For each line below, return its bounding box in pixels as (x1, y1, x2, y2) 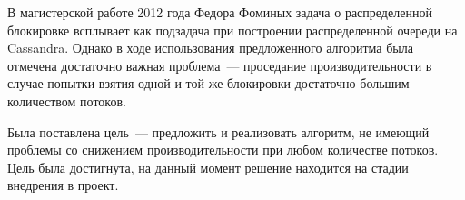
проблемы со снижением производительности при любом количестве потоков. (7, 140, 439, 159)
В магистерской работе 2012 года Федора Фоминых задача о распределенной (7, 3, 432, 21)
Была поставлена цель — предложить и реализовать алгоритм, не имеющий (7, 122, 430, 141)
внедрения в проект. (7, 175, 119, 195)
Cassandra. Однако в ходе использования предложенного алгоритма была (7, 38, 413, 57)
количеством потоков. (7, 91, 126, 110)
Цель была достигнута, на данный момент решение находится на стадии (7, 157, 409, 176)
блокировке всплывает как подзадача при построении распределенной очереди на (7, 20, 458, 39)
